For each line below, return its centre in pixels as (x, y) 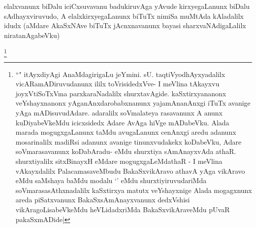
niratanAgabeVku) (32, 35)
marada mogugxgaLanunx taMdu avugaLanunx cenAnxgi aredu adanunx (126, 132)
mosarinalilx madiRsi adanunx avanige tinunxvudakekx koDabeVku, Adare (128, 141)
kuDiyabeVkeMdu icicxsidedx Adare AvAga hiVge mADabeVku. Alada (122, 122)
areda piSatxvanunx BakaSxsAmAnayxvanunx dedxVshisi (103, 200)
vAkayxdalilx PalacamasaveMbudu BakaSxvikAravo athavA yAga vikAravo (130, 171)
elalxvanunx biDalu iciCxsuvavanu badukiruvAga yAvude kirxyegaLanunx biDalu (127, 6)
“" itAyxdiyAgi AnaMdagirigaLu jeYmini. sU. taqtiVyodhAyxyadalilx (120, 74)
